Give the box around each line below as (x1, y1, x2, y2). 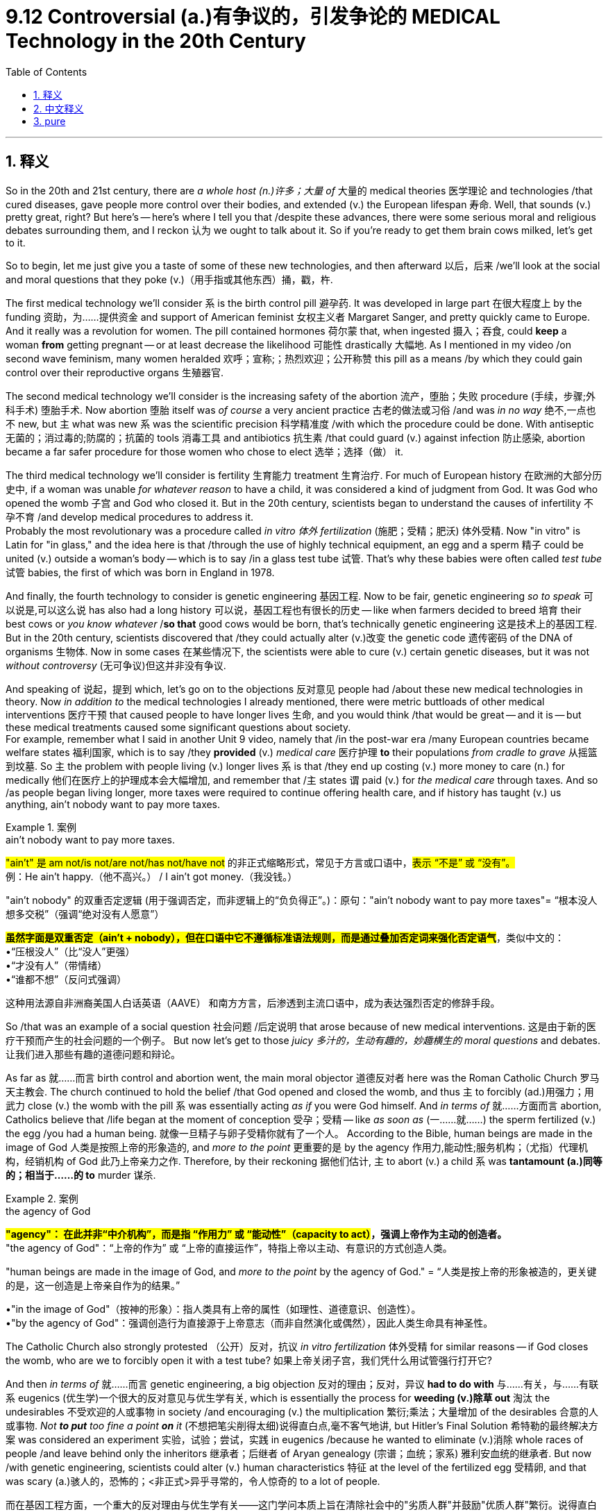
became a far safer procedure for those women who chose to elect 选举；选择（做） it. (6, 445, 403, 457)
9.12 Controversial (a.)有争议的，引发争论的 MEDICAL (6, 5, 500, 28)
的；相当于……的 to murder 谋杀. (6, 1168, 156, 1181)
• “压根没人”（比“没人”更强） (6, 945, 135, 957)
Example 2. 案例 (6, 1192, 78, 1204)
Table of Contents (6, 65, 87, 78)
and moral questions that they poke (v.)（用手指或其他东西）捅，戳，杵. (6, 273, 333, 285)
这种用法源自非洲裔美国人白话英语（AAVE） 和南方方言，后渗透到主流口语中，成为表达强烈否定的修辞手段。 (6, 996, 500, 1009)
